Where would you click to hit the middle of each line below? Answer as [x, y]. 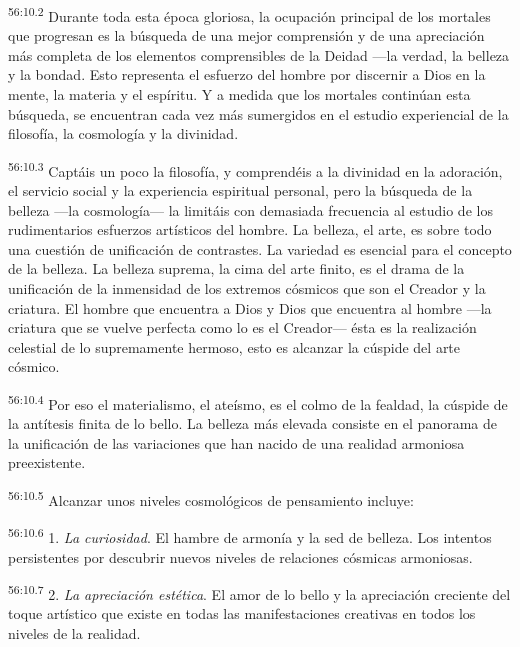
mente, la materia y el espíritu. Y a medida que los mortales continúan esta [239, 94]
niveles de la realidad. [74, 632]
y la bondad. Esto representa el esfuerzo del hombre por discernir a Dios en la [247, 74]
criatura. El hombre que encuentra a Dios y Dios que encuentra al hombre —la [250, 307]
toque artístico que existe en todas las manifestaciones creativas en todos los [242, 613]
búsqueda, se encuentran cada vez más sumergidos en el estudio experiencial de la [258, 113]
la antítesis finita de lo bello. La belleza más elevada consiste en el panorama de [253, 423]
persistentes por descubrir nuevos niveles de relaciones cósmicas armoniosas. [240, 556]
